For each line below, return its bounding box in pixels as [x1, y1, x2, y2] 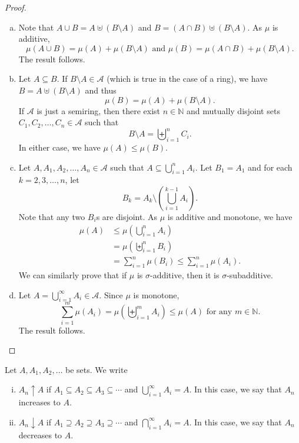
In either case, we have [18, 141, 101, 154]
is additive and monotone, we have [167, 211, 293, 223]
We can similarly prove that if [18, 269, 127, 281]
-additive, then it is [149, 269, 220, 281]
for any [206, 308, 232, 317]
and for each [248, 161, 293, 173]
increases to [18, 396, 61, 408]
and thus [85, 84, 117, 96]
